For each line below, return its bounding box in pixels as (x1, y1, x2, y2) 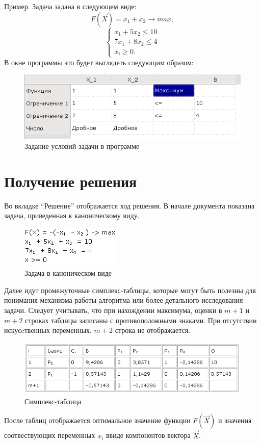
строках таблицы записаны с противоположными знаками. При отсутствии (25, 315, 257, 325)
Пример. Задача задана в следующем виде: (4, 1, 137, 11)
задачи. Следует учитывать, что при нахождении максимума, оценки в (4, 305, 222, 316)
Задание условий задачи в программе (24, 140, 140, 151)
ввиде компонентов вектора (106, 430, 191, 440)
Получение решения (4, 170, 137, 191)
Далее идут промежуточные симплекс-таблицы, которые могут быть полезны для (4, 284, 256, 295)
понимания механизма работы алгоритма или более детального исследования (4, 295, 243, 305)
